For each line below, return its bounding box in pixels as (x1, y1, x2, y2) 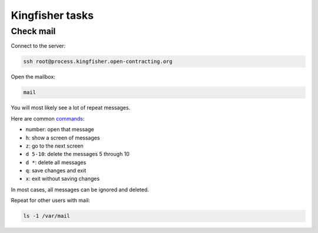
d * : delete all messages (25, 159, 87, 166)
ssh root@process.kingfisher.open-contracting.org (23, 58, 173, 65)
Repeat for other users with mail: (11, 197, 91, 204)
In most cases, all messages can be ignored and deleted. (11, 186, 150, 193)
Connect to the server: (11, 42, 66, 49)
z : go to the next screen (25, 142, 84, 149)
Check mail (11, 26, 56, 36)
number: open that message (25, 126, 94, 133)
